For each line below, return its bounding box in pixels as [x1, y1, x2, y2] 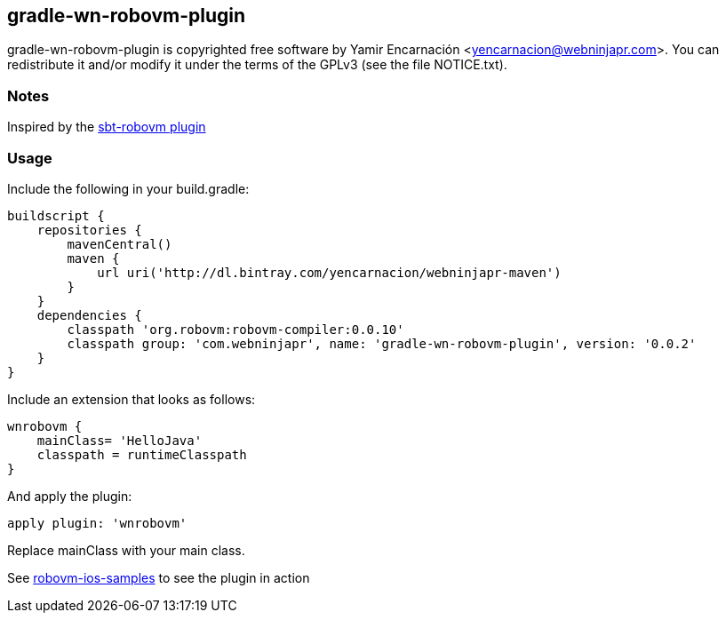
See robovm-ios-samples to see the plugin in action [7, 569, 310, 585]
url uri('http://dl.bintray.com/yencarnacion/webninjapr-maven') [97, 265, 562, 280]
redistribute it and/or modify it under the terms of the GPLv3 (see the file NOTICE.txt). [7, 57, 507, 73]
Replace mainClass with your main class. [7, 542, 245, 558]
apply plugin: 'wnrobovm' [7, 515, 187, 530]
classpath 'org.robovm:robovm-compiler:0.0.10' [67, 322, 404, 337]
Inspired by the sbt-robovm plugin [7, 119, 206, 135]
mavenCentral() [67, 236, 172, 251]
